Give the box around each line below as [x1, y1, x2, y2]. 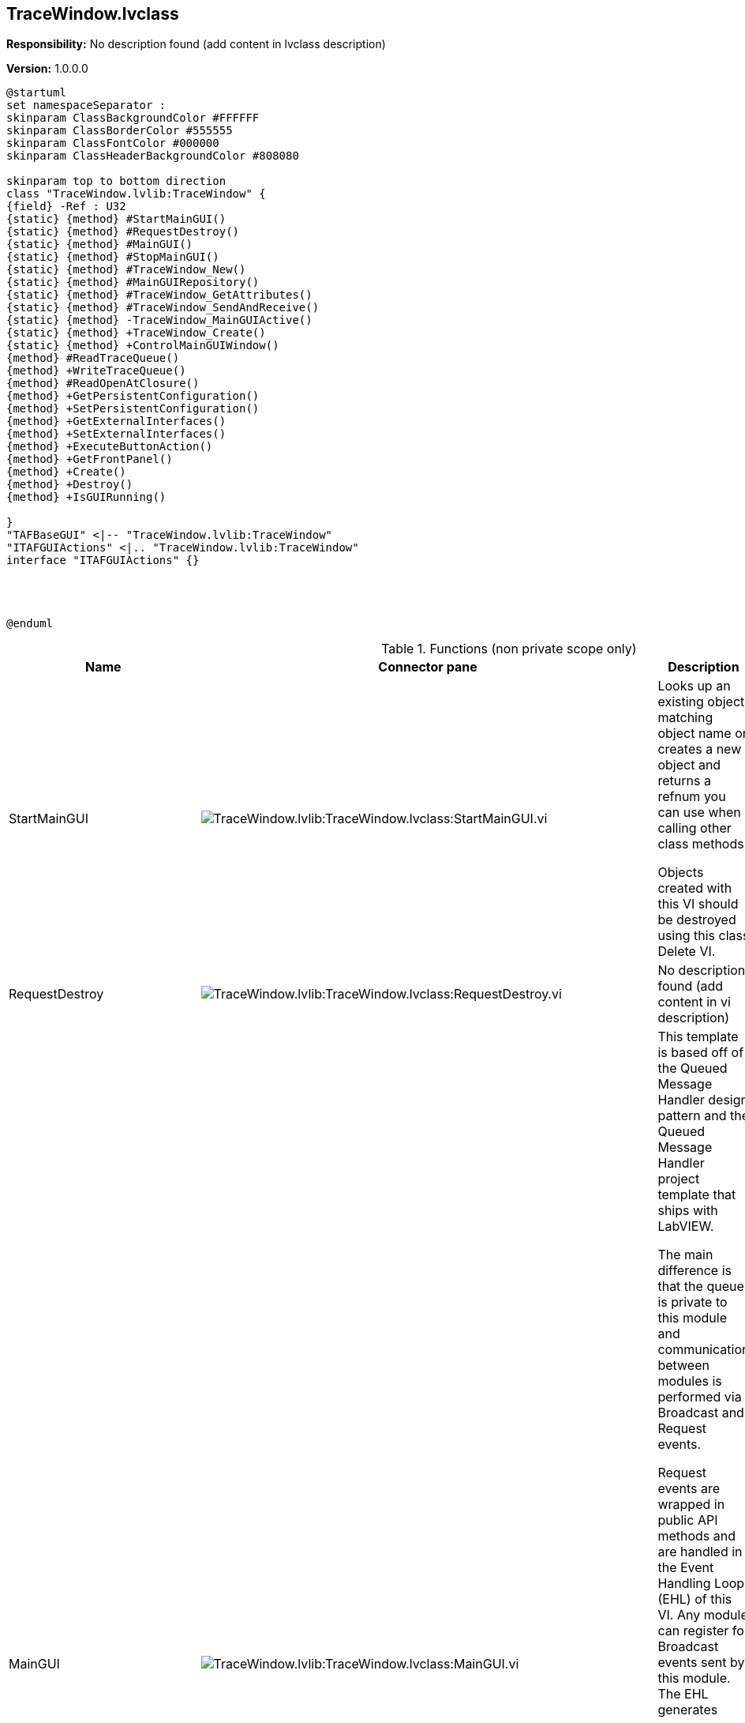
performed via [657, 1389, 742, 1405]
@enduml [6, 617, 54, 630]
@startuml [6, 86, 66, 100]
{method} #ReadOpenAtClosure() [6, 377, 200, 390]
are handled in [657, 1544, 743, 1560]
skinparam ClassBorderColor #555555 [6, 124, 233, 137]
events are [657, 1480, 721, 1497]
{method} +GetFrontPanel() [6, 453, 173, 466]
